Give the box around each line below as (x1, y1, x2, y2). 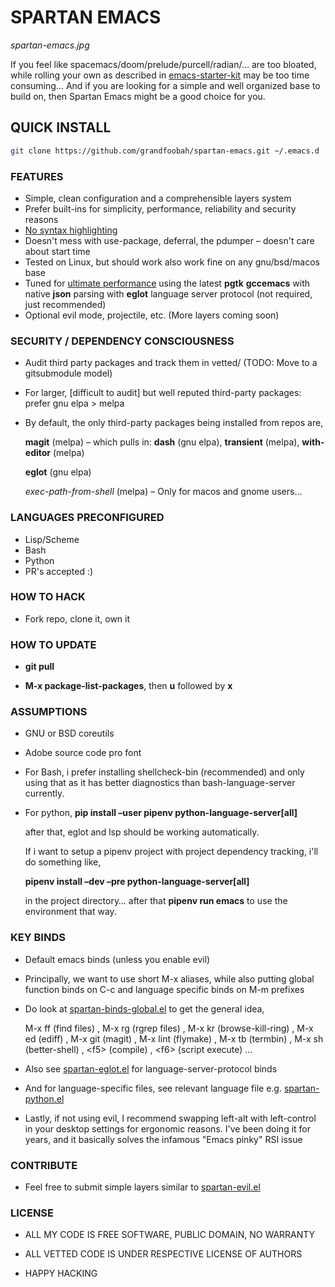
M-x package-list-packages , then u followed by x (24, 680, 233, 692)
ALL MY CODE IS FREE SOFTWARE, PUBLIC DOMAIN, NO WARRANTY (24, 1229, 316, 1241)
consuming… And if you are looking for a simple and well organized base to (10, 79, 321, 91)
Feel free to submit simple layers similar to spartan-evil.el (24, 1181, 261, 1193)
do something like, (24, 856, 102, 868)
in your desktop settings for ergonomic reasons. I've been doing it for (24, 1122, 311, 1135)
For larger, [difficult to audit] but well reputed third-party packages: (24, 387, 302, 399)
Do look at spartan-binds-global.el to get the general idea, (24, 1002, 265, 1015)
